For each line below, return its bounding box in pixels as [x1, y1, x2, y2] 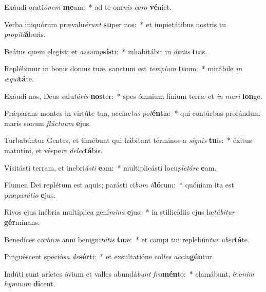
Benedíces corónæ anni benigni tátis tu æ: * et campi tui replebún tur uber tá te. [4, 234, 250, 244]
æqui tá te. [4, 73, 34, 84]
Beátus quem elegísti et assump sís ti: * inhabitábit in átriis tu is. [4, 46, 207, 56]
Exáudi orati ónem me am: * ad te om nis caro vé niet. [4, 2, 172, 12]
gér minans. [4, 216, 40, 227]
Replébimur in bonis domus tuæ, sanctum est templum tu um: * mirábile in [4, 63, 242, 74]
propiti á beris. [4, 29, 46, 39]
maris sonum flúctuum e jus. [4, 117, 91, 128]
